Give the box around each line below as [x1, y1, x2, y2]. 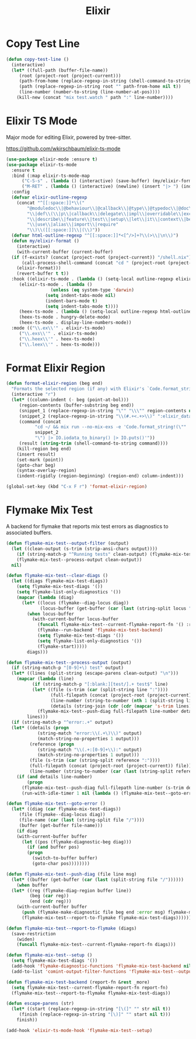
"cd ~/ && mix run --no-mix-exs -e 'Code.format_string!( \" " [34, 424, 187, 430]
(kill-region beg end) [16, 446, 72, 452]
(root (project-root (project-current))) [19, 73, 121, 78]
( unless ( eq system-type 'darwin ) [50, 287, 134, 293]
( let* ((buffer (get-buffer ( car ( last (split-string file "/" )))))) [11, 877, 184, 883]
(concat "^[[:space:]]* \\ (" [16, 200, 85, 206]
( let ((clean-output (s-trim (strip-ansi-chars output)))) [11, 546, 158, 552]
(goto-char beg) [16, 462, 57, 468]
